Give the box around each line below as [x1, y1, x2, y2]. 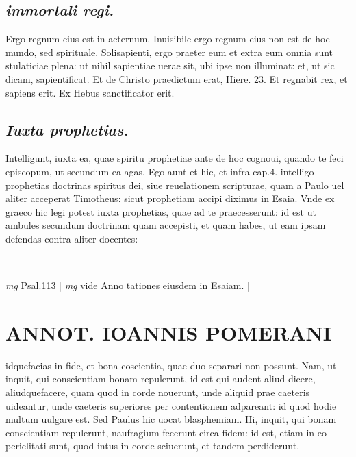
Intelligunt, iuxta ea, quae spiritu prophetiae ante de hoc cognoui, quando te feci [5, 151, 344, 165]
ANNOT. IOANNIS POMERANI [5, 318, 331, 346]
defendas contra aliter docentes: [5, 231, 138, 245]
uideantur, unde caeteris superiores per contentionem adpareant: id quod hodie [5, 398, 337, 412]
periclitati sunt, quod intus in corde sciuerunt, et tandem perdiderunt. [5, 439, 300, 453]
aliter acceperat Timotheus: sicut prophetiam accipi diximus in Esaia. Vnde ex [5, 191, 335, 206]
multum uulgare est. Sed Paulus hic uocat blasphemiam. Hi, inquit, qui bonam [5, 412, 337, 426]
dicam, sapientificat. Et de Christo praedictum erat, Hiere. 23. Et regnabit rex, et [5, 71, 348, 86]
